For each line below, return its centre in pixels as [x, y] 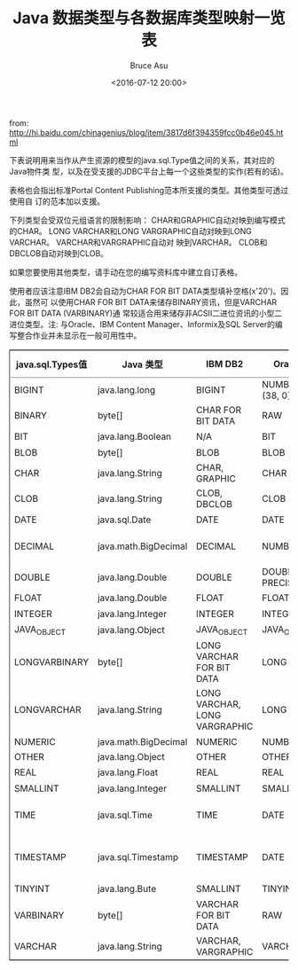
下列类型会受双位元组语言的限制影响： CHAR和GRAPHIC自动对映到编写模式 [147, 220]
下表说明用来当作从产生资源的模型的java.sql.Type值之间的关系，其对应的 [142, 160]
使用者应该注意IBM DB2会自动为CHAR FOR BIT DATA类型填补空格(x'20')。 [145, 291]
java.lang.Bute [127, 889]
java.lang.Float [127, 772]
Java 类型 [142, 364]
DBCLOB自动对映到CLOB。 [59, 253]
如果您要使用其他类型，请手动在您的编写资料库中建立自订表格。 [125, 272]
